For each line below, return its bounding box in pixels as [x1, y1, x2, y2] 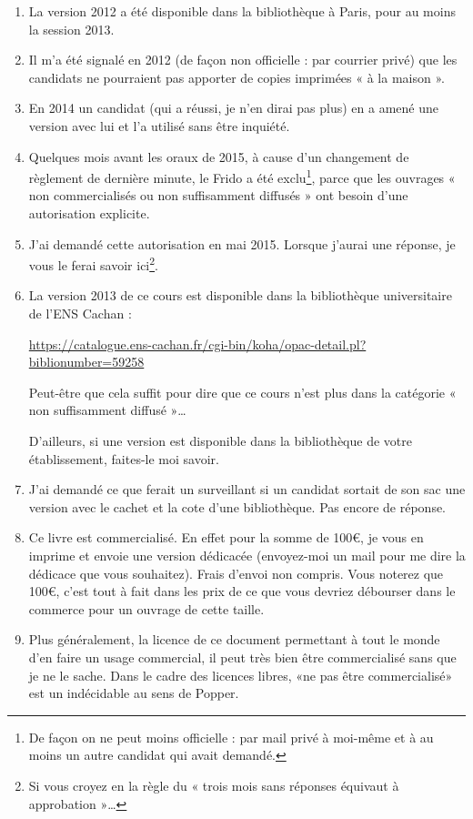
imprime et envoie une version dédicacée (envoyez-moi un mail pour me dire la [28, 545, 466, 564]
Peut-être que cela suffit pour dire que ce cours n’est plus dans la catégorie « [28, 382, 457, 401]
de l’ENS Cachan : [28, 304, 132, 323]
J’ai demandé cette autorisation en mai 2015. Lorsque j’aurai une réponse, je [28, 234, 456, 253]
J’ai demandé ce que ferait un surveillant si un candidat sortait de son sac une [28, 480, 466, 499]
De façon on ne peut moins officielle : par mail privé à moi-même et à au [28, 727, 434, 746]
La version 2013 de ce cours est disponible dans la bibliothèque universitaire [28, 286, 452, 305]
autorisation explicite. [28, 204, 150, 222]
